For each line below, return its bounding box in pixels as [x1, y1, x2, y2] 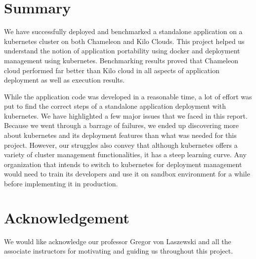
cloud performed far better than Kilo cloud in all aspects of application [4, 65, 219, 75]
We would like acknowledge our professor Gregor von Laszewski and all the [4, 236, 231, 246]
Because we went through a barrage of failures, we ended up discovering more [4, 120, 239, 130]
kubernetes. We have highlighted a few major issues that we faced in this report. [4, 110, 248, 121]
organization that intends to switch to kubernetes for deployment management [4, 159, 242, 169]
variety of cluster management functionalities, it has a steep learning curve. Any [4, 149, 247, 160]
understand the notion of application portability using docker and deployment [4, 45, 240, 56]
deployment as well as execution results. [4, 75, 125, 85]
